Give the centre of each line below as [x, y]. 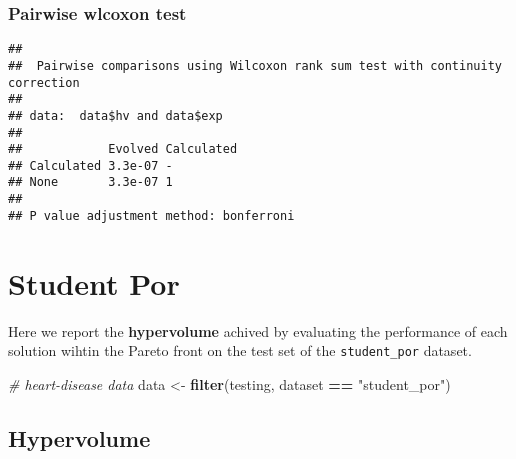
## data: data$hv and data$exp [115, 115]
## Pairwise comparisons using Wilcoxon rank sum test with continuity [255, 65]
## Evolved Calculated [123, 149]
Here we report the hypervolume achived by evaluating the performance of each [258, 330]
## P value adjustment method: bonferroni [151, 215]
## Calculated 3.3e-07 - [90, 165]
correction [44, 82]
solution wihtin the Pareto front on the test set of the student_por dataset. [240, 350]
